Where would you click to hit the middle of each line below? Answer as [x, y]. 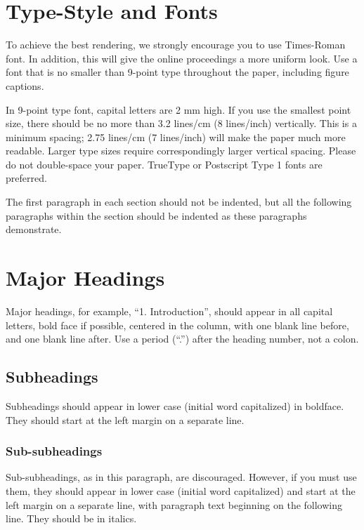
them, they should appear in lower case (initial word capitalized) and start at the [181, 490]
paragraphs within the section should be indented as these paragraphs [156, 215]
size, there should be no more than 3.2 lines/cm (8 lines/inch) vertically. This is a [181, 123]
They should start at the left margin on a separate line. [125, 419]
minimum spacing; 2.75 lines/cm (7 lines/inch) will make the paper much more [176, 137]
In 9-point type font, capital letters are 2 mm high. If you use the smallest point [178, 109]
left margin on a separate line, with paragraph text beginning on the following [174, 504]
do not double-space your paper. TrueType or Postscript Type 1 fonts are [164, 164]
